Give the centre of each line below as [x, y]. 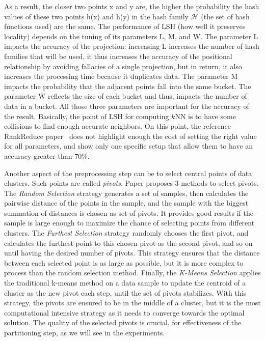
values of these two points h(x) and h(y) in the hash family [96, 16]
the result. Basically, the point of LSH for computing [87, 116]
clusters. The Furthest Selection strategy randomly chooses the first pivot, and [126, 233]
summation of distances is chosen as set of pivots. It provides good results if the [129, 212]
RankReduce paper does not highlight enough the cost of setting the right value [130, 136]
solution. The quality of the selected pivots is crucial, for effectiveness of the [123, 322]
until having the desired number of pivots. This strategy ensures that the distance [132, 253]
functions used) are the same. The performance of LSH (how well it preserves [125, 26]
